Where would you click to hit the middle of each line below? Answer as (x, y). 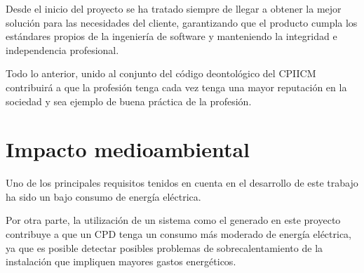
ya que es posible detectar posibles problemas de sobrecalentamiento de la (164, 247)
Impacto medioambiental (128, 149)
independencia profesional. (62, 49)
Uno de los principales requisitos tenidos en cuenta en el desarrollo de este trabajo (182, 183)
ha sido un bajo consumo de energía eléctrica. (103, 196)
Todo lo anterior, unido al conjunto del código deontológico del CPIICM (161, 73)
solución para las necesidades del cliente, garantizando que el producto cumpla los (182, 22)
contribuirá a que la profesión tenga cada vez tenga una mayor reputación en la (176, 87)
